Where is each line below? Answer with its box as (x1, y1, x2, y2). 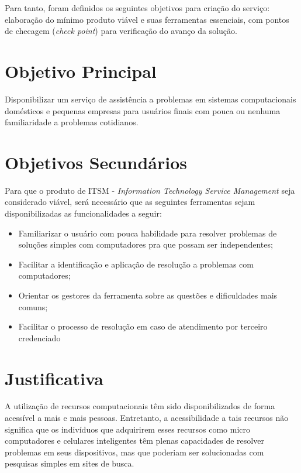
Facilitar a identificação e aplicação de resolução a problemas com (18, 258, 254, 270)
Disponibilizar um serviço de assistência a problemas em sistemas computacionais (5, 92, 296, 105)
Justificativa (5, 366, 103, 390)
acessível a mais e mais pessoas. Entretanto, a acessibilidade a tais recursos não (5, 412, 289, 424)
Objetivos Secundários (5, 150, 187, 174)
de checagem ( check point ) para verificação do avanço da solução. (5, 25, 237, 37)
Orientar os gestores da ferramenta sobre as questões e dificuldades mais (18, 289, 278, 301)
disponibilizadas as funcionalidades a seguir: (5, 207, 162, 219)
